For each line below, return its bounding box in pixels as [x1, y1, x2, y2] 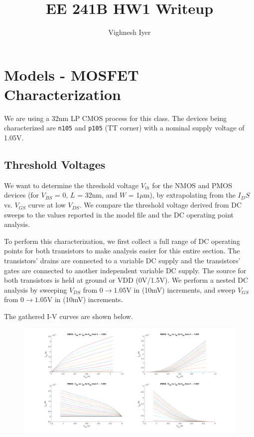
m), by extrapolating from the [143, 190, 236, 200]
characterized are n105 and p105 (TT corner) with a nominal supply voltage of [4, 122, 245, 133]
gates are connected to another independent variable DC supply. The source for [4, 265, 247, 275]
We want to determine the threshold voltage [4, 180, 139, 190]
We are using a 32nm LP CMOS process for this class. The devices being [4, 112, 227, 123]
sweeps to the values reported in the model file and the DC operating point [4, 209, 234, 219]
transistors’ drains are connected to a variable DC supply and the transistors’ [4, 255, 241, 266]
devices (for [4, 190, 39, 200]
